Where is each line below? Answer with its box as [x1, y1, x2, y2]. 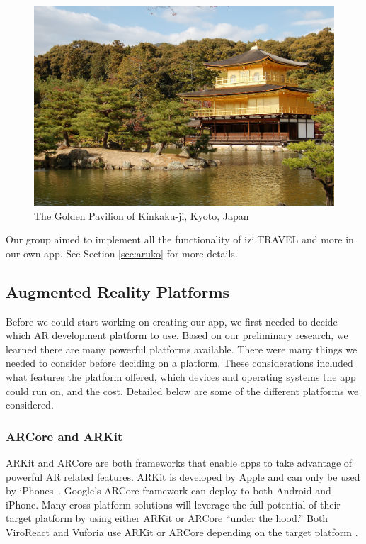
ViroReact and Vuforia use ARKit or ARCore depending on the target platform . [6, 524, 358, 539]
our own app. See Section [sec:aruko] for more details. [6, 245, 238, 260]
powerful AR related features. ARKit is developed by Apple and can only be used [6, 469, 360, 484]
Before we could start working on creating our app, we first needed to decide [6, 313, 338, 328]
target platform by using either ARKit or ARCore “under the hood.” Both [6, 511, 328, 526]
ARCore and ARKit [6, 427, 123, 445]
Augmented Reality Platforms [6, 280, 230, 302]
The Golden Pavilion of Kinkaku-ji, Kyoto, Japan [34, 208, 249, 223]
